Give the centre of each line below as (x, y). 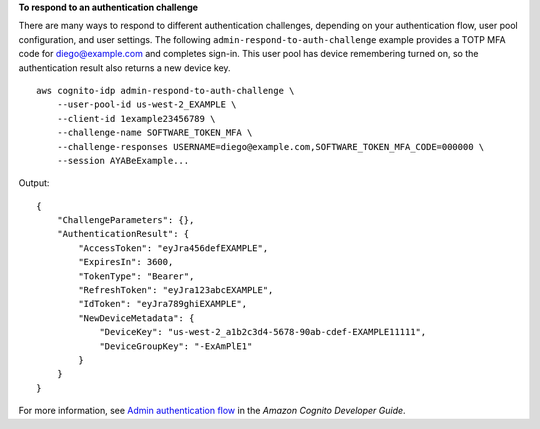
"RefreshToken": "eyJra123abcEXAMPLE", (176, 290)
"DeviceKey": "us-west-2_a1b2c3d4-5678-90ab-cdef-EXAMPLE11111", (263, 332)
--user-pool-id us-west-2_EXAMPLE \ (146, 104)
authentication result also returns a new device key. (124, 67)
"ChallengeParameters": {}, (125, 220)
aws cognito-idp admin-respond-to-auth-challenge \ (165, 90)
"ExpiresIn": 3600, (126, 262)
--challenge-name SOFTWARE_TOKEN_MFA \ (154, 133)
